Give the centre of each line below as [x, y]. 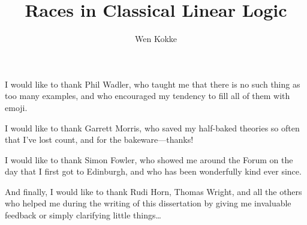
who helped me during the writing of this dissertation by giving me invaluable [148, 203]
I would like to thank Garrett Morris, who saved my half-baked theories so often [152, 127]
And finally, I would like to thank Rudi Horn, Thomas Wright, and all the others [153, 191]
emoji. [16, 107]
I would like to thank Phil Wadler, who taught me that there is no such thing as [153, 84]
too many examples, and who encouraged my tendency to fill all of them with [148, 96]
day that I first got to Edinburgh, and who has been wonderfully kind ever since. [153, 171]
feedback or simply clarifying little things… [83, 215]
